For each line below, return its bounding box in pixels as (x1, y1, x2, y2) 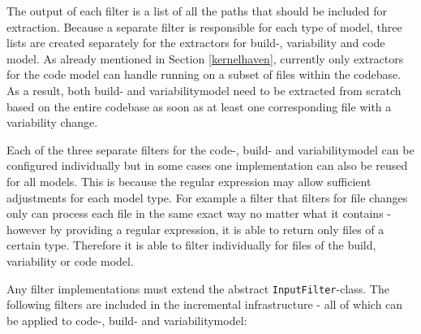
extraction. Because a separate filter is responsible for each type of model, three (6, 18, 402, 35)
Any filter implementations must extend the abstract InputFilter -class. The (6, 280, 389, 297)
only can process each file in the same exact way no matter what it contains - (6, 205, 391, 222)
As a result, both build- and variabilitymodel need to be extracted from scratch (6, 81, 402, 98)
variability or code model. (6, 252, 134, 269)
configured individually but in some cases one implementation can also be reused (6, 157, 408, 174)
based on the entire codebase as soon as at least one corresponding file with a (6, 98, 392, 115)
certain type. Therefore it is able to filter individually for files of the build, (6, 236, 376, 254)
